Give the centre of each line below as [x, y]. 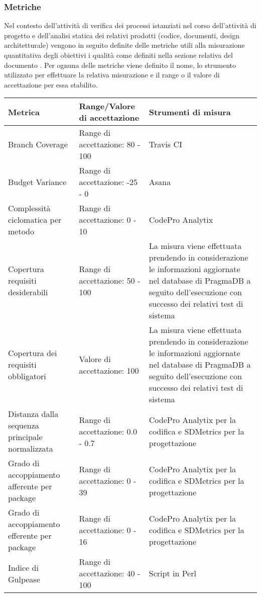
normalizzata [31, 449]
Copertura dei [33, 353]
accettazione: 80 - [110, 144]
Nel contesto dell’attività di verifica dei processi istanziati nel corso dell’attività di [130, 25]
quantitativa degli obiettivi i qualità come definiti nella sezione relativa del [118, 55]
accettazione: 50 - [110, 281]
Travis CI [165, 144]
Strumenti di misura [190, 112]
